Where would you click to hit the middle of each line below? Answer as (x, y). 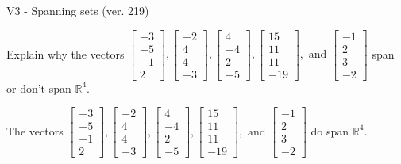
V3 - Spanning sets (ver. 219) (78, 10)
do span (330, 130)
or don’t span (39, 88)
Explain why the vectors (66, 53)
